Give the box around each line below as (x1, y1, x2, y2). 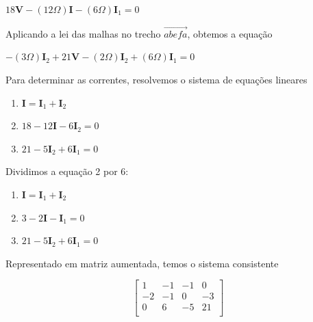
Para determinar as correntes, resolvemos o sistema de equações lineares (5, 72, 308, 86)
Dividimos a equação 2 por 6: (5, 164, 129, 178)
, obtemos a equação (187, 26, 273, 40)
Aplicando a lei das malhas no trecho (5, 26, 161, 40)
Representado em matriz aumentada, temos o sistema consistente (5, 256, 279, 270)
